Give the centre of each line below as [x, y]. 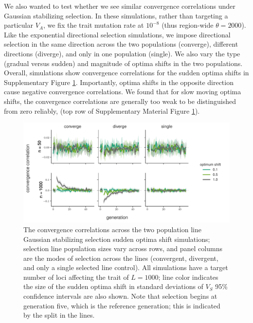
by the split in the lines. [59, 315]
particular [18, 25]
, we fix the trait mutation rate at [93, 25]
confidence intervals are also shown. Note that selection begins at [120, 296]
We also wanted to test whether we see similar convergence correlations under [120, 6]
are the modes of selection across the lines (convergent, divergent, [121, 258]
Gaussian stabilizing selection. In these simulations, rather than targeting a [116, 15]
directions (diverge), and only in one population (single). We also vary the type [122, 53]
